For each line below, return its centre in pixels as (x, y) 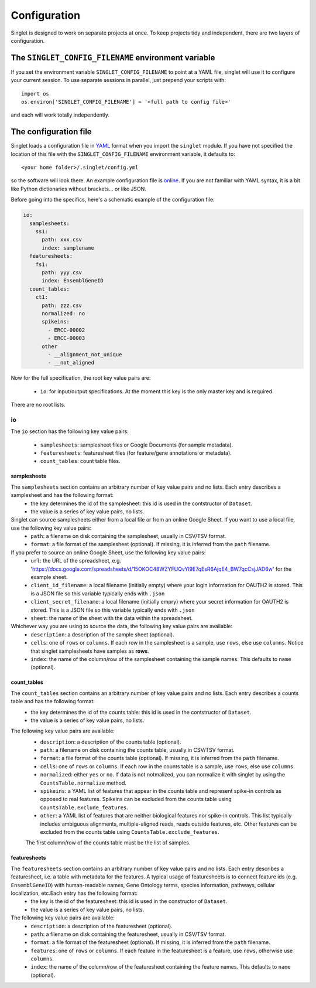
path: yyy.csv (62, 272)
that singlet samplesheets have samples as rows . (90, 651)
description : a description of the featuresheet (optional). (102, 926)
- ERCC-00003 (66, 338)
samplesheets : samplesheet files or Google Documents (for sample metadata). (137, 445)
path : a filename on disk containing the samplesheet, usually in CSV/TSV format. (128, 536)
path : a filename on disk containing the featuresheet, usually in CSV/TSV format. (128, 934)
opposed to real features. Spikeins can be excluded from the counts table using (136, 799)
